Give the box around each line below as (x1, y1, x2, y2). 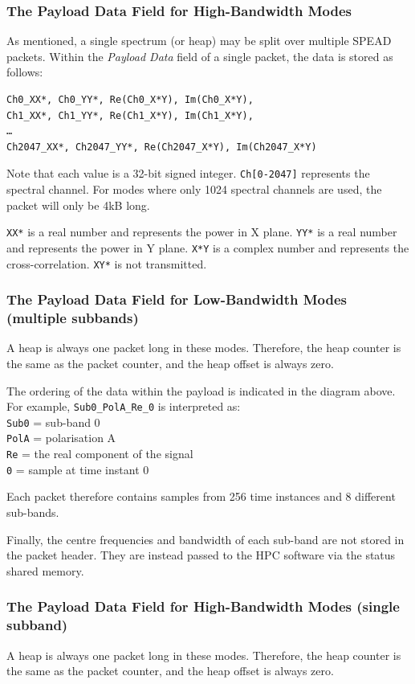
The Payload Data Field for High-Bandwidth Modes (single (6, 596, 400, 616)
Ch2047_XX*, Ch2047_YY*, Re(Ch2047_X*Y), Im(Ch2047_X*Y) (6, 141, 317, 153)
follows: (6, 63, 43, 80)
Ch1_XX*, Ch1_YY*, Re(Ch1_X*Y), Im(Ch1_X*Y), (6, 109, 254, 121)
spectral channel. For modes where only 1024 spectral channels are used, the (6, 181, 382, 198)
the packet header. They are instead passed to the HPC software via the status (6, 547, 396, 563)
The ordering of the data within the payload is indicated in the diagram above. (6, 382, 396, 399)
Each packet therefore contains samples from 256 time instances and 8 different (6, 488, 396, 505)
